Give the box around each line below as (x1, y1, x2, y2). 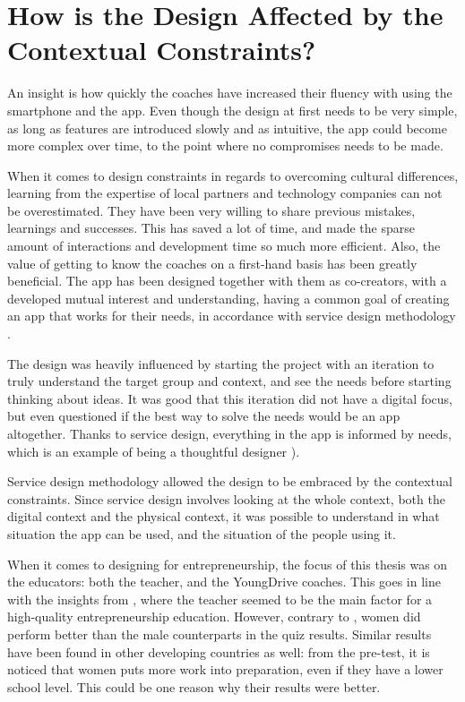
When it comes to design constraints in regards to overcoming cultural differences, (7, 166, 459, 184)
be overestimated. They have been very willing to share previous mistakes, (7, 201, 416, 219)
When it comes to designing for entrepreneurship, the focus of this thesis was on (7, 554, 448, 573)
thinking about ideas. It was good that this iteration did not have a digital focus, (7, 389, 453, 407)
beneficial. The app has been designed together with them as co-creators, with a (7, 271, 447, 290)
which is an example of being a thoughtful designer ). (7, 441, 300, 460)
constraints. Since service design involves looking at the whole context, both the (7, 489, 445, 508)
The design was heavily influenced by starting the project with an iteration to (7, 354, 435, 372)
